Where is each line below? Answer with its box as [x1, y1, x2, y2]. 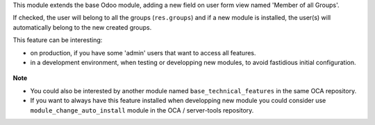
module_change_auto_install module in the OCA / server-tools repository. [30, 106, 254, 114]
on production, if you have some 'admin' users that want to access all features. [30, 48, 256, 57]
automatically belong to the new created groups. [12, 23, 152, 31]
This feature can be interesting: [12, 36, 103, 44]
